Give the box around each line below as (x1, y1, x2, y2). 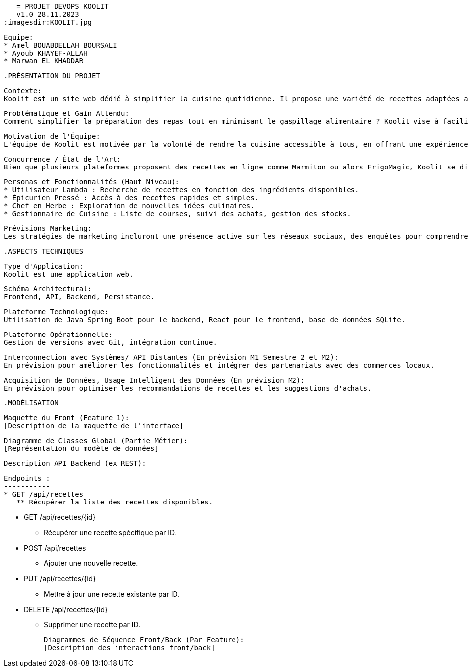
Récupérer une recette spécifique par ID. (44, 528, 176, 537)
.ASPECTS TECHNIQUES (4, 247, 84, 255)
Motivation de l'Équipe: (4, 132, 100, 140)
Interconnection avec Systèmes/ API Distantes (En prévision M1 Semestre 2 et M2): (4, 353, 339, 361)
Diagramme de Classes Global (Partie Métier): (4, 437, 188, 445)
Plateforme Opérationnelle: (4, 331, 113, 338)
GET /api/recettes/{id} (24, 513, 96, 521)
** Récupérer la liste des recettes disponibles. (16, 498, 213, 506)
